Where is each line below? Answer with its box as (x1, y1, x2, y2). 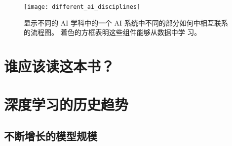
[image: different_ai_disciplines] (24, 3, 141, 10)
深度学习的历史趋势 (4, 94, 129, 115)
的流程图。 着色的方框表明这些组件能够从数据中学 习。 (24, 27, 201, 37)
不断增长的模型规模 (4, 128, 97, 143)
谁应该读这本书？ (4, 56, 115, 76)
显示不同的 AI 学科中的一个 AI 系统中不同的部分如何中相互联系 (24, 17, 228, 28)
